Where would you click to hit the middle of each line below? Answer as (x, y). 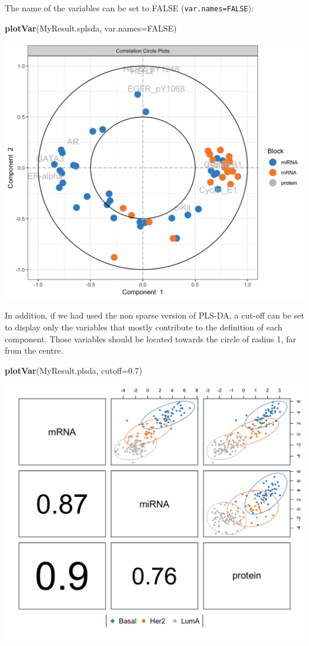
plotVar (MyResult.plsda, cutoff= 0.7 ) (74, 370)
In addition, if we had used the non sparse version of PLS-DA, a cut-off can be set (154, 315)
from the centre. (34, 350)
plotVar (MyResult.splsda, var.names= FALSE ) (91, 28)
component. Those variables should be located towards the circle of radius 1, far (151, 338)
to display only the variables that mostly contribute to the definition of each (144, 327)
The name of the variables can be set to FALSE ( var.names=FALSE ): (129, 8)
